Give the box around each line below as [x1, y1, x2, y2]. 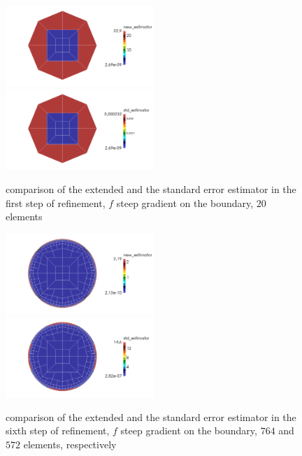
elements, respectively [23, 436, 117, 451]
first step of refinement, [6, 195, 106, 210]
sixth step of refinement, [6, 423, 110, 438]
